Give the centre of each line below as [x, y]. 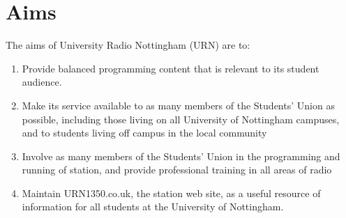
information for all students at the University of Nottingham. [153, 207]
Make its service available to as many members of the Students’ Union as [178, 105]
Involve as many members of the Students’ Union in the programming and [181, 156]
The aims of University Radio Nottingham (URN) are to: [128, 45]
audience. [42, 82]
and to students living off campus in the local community [144, 133]
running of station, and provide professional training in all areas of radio [177, 170]
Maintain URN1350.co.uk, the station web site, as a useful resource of [171, 193]
